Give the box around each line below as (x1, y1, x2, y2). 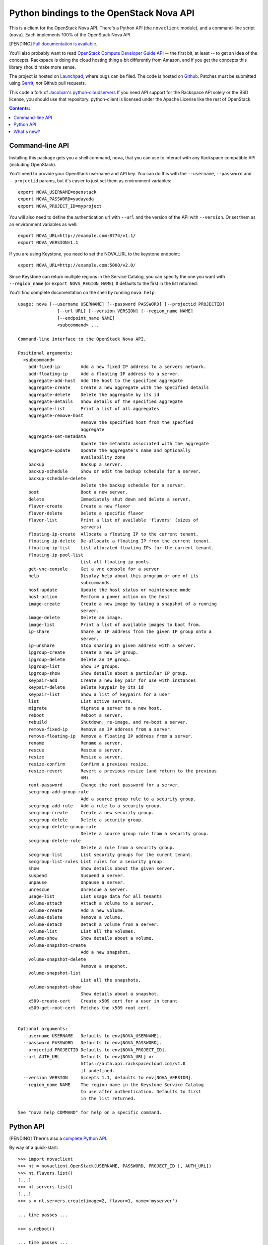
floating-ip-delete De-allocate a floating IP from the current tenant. (28, 538, 212, 544)
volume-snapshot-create (28, 942, 86, 948)
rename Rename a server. (28, 740, 123, 746)
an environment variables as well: (9, 221, 78, 227)
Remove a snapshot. (80, 963, 129, 969)
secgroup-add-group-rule (28, 789, 89, 795)
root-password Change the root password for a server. (28, 782, 181, 788)
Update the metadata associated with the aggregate (80, 441, 209, 446)
